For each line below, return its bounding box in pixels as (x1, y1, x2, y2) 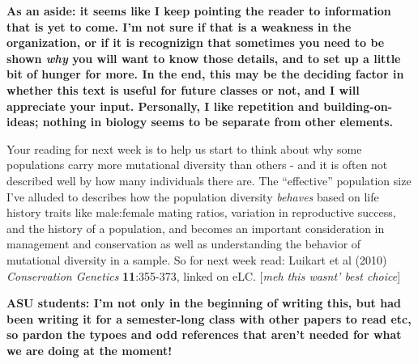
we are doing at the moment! (6, 341, 173, 358)
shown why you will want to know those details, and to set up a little (6, 49, 401, 66)
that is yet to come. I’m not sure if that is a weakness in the (6, 18, 352, 35)
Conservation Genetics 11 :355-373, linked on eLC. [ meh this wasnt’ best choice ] (6, 267, 401, 284)
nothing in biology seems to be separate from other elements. (42, 113, 394, 130)
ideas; (6, 113, 39, 130)
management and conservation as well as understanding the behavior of (6, 235, 361, 252)
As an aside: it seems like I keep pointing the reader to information (6, 2, 391, 19)
